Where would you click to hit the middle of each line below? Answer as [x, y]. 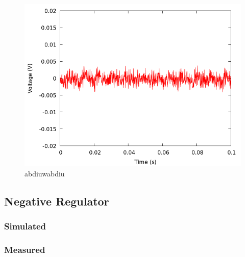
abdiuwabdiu [45, 173]
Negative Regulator [57, 201]
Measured [25, 249]
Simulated [25, 226]
